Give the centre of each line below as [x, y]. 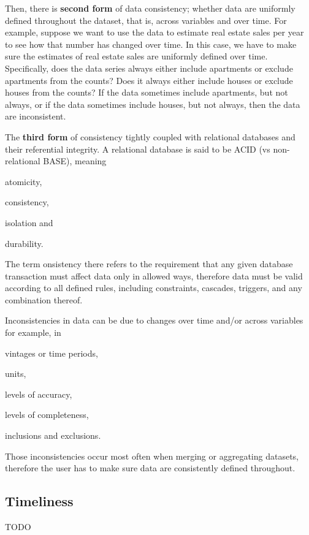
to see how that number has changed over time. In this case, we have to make [151, 44]
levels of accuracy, [39, 394]
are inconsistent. [36, 116]
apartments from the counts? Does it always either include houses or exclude [149, 80]
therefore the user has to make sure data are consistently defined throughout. [150, 468]
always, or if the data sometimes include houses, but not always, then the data [153, 104]
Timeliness [39, 501]
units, [16, 374]
